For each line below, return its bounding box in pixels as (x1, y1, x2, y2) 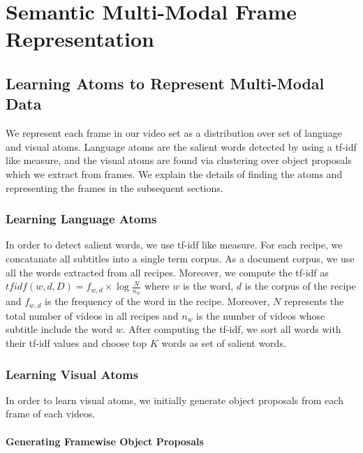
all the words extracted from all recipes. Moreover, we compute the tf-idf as (6, 265, 329, 279)
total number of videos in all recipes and (6, 308, 179, 322)
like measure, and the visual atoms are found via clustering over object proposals (6, 153, 352, 168)
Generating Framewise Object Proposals (6, 433, 204, 448)
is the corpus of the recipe (244, 279, 356, 293)
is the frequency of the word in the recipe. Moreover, (45, 294, 270, 309)
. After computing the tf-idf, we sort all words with (122, 322, 341, 336)
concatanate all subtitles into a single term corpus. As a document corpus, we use (6, 251, 355, 265)
